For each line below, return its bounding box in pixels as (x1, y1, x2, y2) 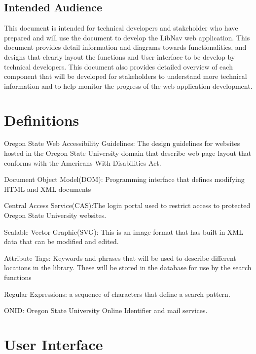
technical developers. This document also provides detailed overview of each (4, 61, 233, 71)
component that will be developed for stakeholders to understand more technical (4, 71, 247, 81)
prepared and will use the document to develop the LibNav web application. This (4, 32, 250, 42)
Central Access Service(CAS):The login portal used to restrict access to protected (4, 200, 251, 211)
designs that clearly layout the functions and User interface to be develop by (4, 51, 235, 62)
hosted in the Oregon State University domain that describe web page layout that (4, 148, 252, 158)
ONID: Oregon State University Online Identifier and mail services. (4, 305, 208, 316)
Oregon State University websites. (4, 210, 107, 220)
